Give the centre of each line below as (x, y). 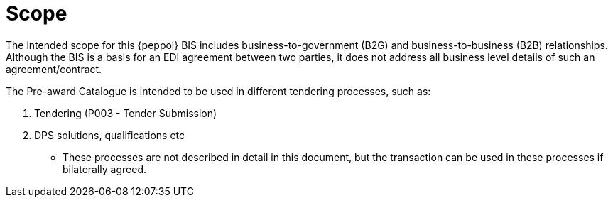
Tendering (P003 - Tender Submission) (126, 113)
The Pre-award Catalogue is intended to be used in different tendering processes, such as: (218, 91)
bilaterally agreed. (105, 169)
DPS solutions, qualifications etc (110, 135)
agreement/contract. (54, 69)
